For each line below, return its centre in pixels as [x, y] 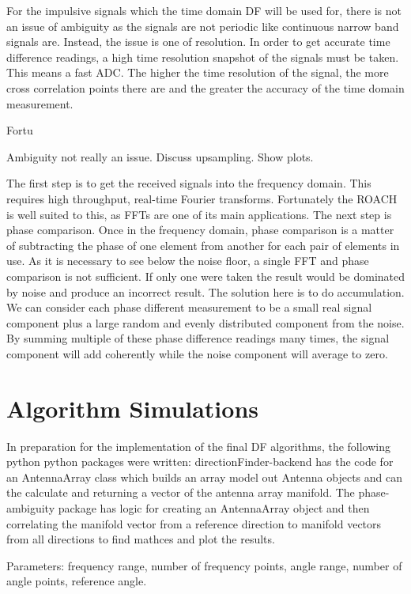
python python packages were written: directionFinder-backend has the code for [200, 462]
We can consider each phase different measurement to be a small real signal [189, 307]
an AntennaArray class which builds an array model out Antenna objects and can [204, 477]
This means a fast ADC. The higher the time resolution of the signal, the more [198, 72]
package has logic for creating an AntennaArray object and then [214, 507]
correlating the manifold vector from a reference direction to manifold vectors [194, 523]
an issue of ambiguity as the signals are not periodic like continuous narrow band [203, 26]
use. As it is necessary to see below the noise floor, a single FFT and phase [188, 261]
